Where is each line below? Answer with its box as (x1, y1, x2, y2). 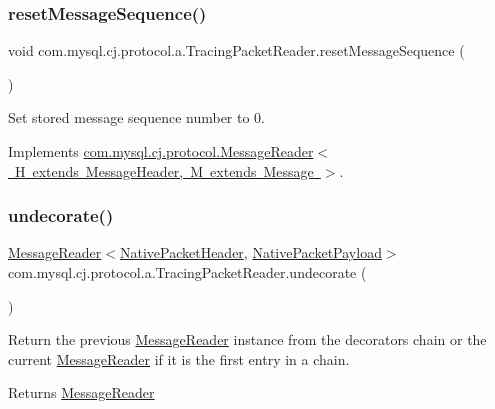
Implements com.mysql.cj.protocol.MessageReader (8, 141, 314, 161)
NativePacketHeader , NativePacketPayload (119, 242, 382, 263)
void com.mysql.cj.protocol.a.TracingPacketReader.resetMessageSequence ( (8, 40, 465, 61)
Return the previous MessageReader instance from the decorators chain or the (8, 329, 487, 350)
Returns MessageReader (8, 382, 155, 403)
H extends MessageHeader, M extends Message (14, 160, 314, 181)
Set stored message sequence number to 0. (8, 107, 265, 128)
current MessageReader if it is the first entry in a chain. (8, 348, 350, 369)
